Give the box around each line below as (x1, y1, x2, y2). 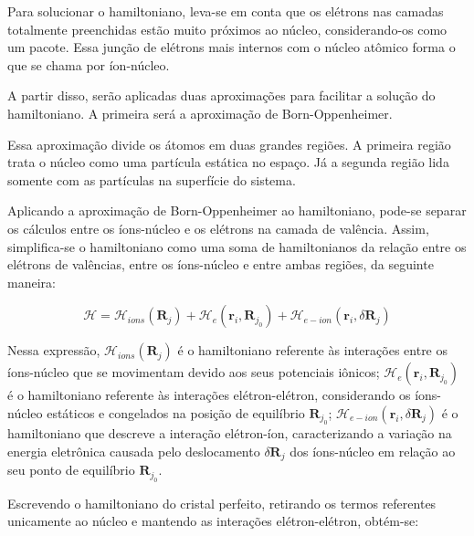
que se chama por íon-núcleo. (7, 55, 170, 74)
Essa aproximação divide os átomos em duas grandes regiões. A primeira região (7, 134, 451, 153)
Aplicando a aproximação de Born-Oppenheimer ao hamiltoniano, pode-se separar (7, 201, 467, 220)
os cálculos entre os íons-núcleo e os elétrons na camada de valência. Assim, (7, 218, 429, 237)
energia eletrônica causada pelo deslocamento (7, 441, 260, 460)
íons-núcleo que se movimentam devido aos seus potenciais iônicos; (7, 363, 380, 382)
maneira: (7, 272, 56, 291)
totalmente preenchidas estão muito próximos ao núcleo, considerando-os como (7, 19, 448, 38)
